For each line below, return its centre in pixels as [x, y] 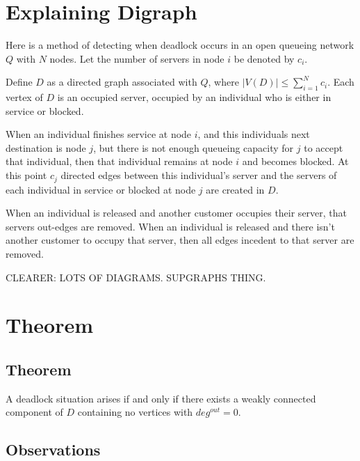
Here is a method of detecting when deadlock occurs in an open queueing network [180, 45]
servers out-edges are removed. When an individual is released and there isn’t [170, 226]
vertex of [24, 97]
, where [223, 82]
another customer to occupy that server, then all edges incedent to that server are [180, 240]
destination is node [46, 147]
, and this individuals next [254, 134]
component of [34, 412]
